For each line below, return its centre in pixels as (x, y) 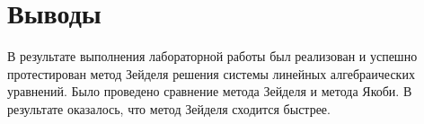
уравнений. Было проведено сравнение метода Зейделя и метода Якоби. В (210, 91)
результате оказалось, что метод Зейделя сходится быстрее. (169, 108)
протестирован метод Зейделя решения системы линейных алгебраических (211, 73)
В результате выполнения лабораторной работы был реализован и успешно (212, 56)
